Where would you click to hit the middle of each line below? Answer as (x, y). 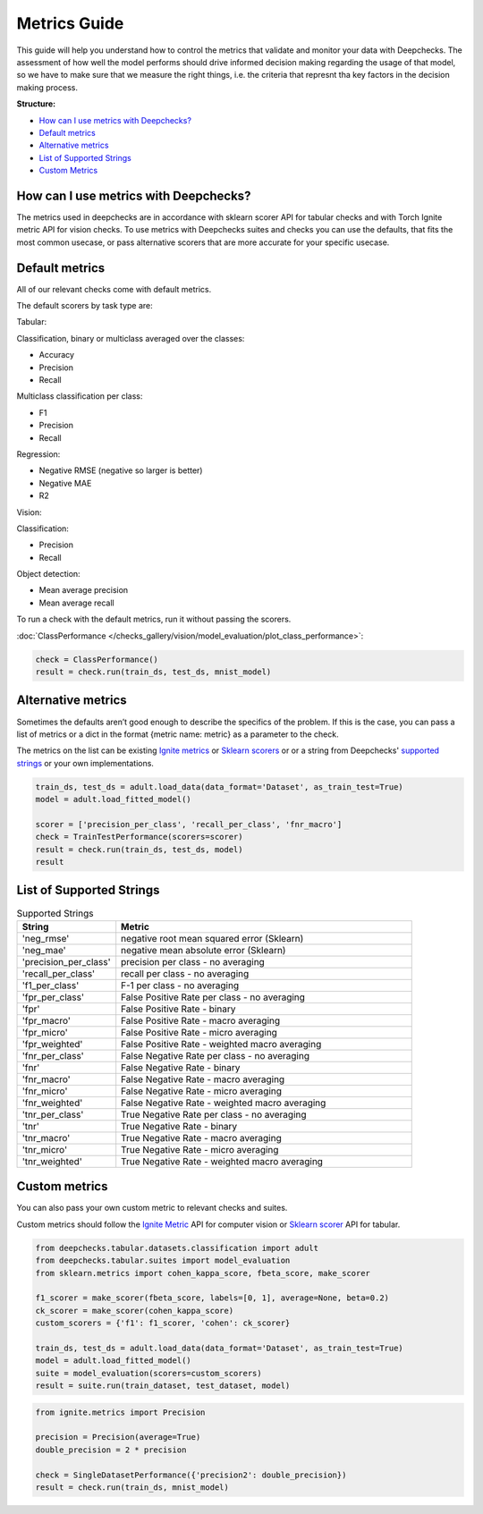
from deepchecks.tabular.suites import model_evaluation (163, 1260)
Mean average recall (77, 603)
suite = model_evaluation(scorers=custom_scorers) (149, 1373)
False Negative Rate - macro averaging (203, 1079)
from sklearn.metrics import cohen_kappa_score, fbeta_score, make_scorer (203, 1273)
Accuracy (57, 355)
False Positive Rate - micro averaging (199, 1032)
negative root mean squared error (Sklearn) (212, 938)
